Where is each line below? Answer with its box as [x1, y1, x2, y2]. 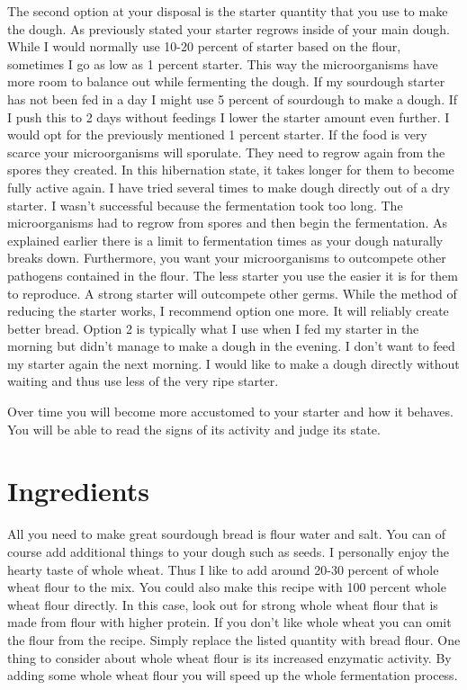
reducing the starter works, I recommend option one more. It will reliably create [7, 301, 449, 320]
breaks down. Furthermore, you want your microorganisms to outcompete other [7, 248, 446, 267]
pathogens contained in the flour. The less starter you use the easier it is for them [7, 265, 458, 284]
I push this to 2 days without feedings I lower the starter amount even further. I [7, 107, 450, 126]
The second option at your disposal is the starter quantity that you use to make [7, 2, 448, 20]
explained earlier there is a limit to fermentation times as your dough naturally [7, 230, 444, 249]
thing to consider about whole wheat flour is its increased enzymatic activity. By [7, 648, 452, 667]
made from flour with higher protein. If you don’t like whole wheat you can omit [7, 613, 452, 632]
